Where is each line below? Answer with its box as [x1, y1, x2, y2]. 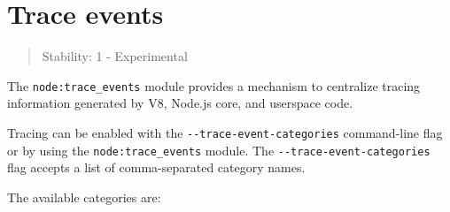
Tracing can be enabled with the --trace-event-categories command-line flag [7, 123, 443, 141]
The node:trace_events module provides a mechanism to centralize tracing [7, 76, 421, 95]
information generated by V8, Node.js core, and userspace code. [7, 94, 353, 112]
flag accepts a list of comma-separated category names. [7, 158, 306, 177]
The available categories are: [7, 187, 161, 206]
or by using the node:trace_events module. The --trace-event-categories [7, 140, 431, 159]
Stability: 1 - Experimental [42, 47, 188, 65]
